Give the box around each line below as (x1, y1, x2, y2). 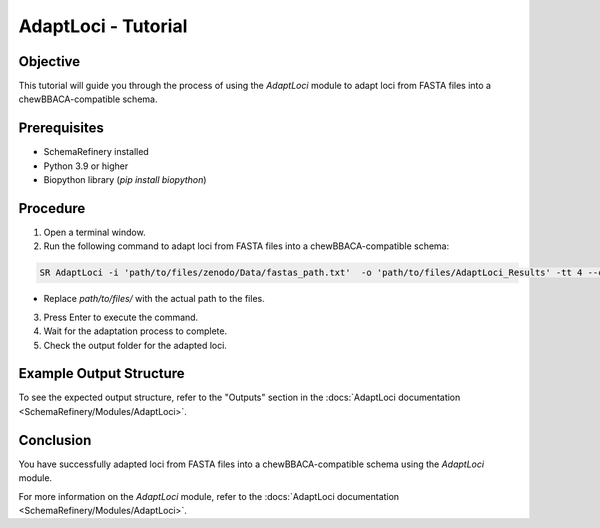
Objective (18, 53, 81, 70)
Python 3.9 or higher (43, 160, 129, 172)
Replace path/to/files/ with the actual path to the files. (43, 293, 265, 305)
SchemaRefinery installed (43, 146, 149, 158)
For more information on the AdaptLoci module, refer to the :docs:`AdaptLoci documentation (18, 490, 400, 502)
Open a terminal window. (43, 226, 146, 239)
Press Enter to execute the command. (43, 311, 199, 323)
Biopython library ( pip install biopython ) (43, 174, 207, 186)
